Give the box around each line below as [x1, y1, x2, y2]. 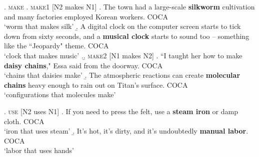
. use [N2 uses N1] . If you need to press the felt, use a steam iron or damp [4, 106, 238, 116]
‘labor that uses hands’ [4, 145, 74, 156]
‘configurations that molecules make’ [4, 89, 116, 100]
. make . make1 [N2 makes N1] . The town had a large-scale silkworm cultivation [4, 1, 255, 11]
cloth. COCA [4, 116, 44, 126]
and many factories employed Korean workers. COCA [4, 11, 168, 21]
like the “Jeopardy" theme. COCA [4, 40, 109, 51]
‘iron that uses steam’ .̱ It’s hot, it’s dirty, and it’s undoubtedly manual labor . [4, 126, 248, 136]
